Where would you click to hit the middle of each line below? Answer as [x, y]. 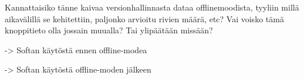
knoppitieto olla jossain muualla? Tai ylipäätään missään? [109, 30]
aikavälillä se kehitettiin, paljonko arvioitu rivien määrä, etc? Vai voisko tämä [144, 18]
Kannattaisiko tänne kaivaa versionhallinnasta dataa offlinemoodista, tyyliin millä [152, 7]
